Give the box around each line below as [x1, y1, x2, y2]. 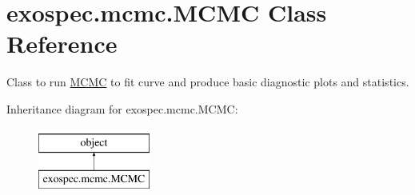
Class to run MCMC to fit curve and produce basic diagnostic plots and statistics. [6, 74, 409, 90]
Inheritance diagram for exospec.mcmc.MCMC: [6, 100, 238, 117]
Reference [6, 27, 118, 60]
